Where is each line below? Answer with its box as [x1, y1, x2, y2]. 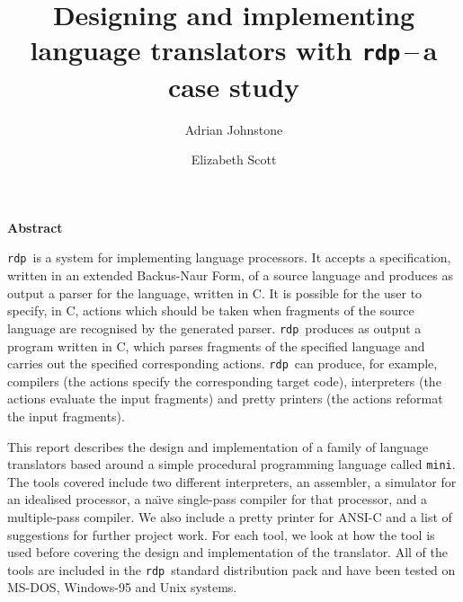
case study [167, 67, 300, 104]
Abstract [7, 217, 63, 236]
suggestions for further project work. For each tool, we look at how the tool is [7, 525, 435, 544]
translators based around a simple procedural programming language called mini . [7, 455, 456, 474]
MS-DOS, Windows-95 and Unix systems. [7, 578, 237, 597]
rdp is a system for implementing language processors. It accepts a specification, [7, 248, 451, 267]
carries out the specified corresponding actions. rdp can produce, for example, [7, 354, 438, 373]
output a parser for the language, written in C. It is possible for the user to [7, 283, 423, 302]
